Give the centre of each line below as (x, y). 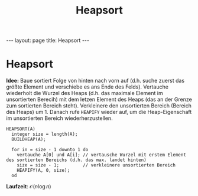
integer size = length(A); (45, 134)
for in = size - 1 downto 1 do (50, 150)
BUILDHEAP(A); (29, 139)
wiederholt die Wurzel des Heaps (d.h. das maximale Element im (85, 93)
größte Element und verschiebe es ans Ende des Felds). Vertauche (87, 87)
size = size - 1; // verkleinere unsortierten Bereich (96, 165)
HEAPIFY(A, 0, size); (43, 171)
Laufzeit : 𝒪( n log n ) (29, 187)
